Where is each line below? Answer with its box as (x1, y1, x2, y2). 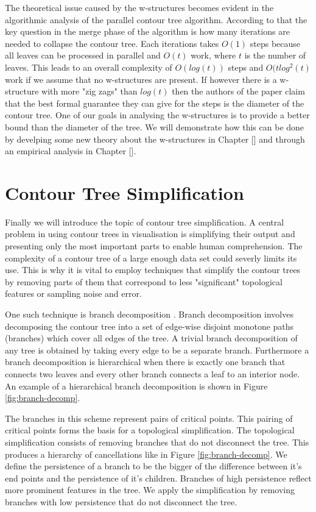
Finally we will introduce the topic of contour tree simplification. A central (5, 215, 284, 228)
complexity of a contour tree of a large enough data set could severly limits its (5, 251, 297, 264)
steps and (228, 60, 264, 73)
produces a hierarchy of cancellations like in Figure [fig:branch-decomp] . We (5, 447, 287, 460)
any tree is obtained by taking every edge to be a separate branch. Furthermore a (5, 343, 309, 356)
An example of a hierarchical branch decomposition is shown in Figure (5, 379, 268, 392)
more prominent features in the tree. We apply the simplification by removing (5, 483, 295, 496)
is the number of (244, 49, 306, 62)
